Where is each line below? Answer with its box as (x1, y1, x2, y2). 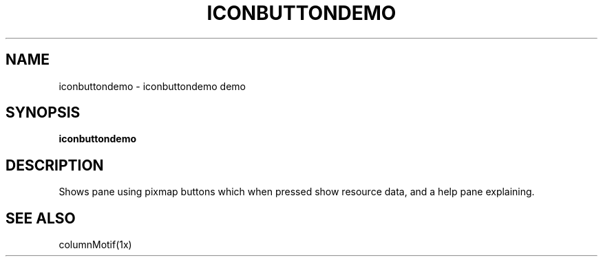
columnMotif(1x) (59, 239, 132, 251)
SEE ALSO (6, 209, 76, 227)
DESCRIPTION (6, 156, 104, 174)
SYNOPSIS (6, 104, 81, 122)
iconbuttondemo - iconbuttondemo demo (59, 80, 246, 92)
